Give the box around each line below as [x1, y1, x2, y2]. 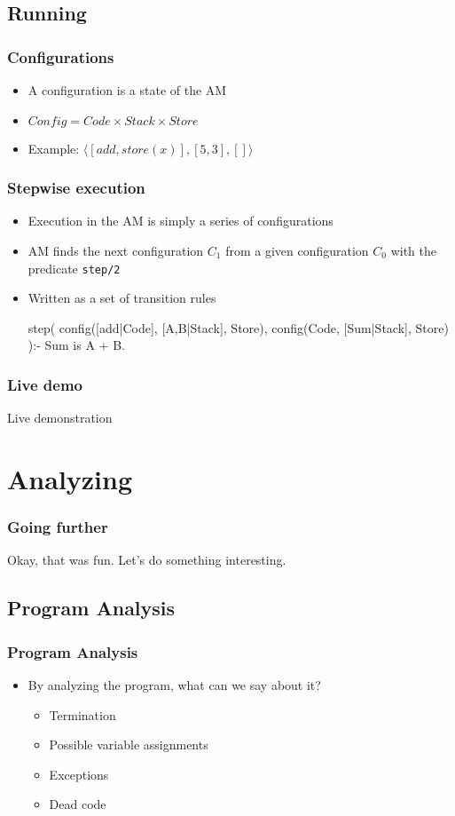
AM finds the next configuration [27, 242, 204, 259]
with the [390, 242, 437, 259]
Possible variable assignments [49, 735, 208, 754]
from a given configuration [225, 242, 369, 259]
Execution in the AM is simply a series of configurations [27, 211, 333, 230]
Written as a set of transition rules [27, 289, 216, 307]
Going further [7, 516, 108, 538]
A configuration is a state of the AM [27, 81, 227, 99]
